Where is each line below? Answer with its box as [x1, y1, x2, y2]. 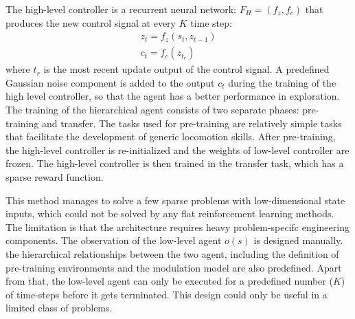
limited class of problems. [5, 300, 113, 315]
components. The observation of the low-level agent [5, 233, 222, 247]
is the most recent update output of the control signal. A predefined [43, 62, 330, 76]
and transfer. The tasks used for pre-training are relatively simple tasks [41, 115, 342, 130]
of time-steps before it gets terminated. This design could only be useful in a [5, 287, 328, 301]
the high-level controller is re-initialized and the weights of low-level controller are [5, 142, 350, 157]
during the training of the [228, 75, 336, 89]
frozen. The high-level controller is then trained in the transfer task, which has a [5, 156, 344, 170]
